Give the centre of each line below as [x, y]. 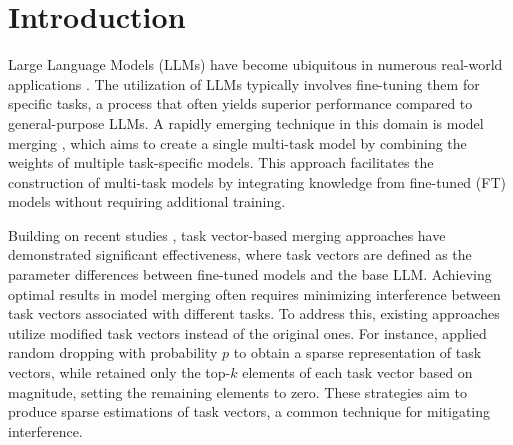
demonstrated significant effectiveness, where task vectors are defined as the [240, 254]
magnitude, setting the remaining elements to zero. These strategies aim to [237, 391]
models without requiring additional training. [147, 201]
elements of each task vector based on [357, 372]
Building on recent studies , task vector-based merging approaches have [227, 234]
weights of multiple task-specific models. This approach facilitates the [221, 162]
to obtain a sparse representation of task [357, 352]
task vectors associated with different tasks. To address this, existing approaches [254, 313]
